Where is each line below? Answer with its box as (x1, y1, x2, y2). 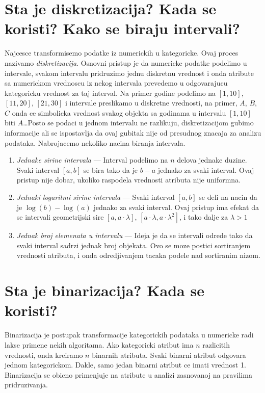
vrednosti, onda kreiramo (5, 349, 83, 360)
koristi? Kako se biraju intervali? (5, 18, 240, 39)
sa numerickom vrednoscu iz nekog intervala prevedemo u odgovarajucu (5, 77, 228, 88)
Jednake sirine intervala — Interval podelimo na (16, 154, 168, 165)
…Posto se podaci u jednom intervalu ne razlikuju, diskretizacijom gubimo (23, 117, 254, 128)
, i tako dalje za (179, 212, 228, 222)
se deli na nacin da (199, 192, 257, 202)
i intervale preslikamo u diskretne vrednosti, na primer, (65, 97, 237, 108)
